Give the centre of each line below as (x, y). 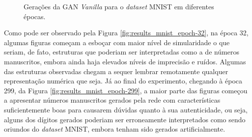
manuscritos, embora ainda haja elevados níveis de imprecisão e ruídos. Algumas (125, 61)
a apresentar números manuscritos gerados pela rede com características (112, 100)
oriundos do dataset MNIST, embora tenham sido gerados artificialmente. (115, 129)
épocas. (35, 16)
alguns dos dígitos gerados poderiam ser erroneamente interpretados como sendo (125, 119)
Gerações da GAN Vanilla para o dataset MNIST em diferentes (119, 6)
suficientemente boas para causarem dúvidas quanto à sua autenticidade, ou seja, (126, 109)
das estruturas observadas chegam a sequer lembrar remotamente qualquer (116, 71)
